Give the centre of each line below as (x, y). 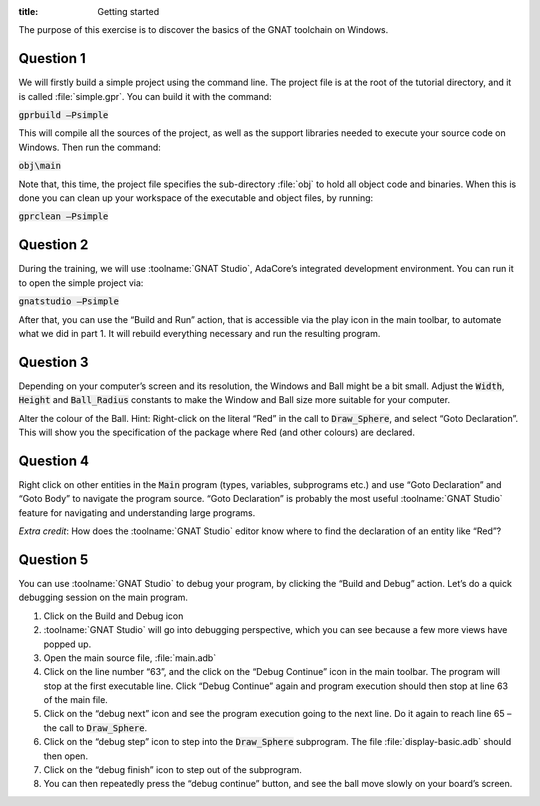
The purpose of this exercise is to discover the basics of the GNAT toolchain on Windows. (203, 30)
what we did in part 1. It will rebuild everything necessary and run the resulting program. (199, 333)
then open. (66, 756)
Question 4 (54, 460)
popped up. (67, 644)
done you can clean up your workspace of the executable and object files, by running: (196, 198)
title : (28, 11)
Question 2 (53, 245)
